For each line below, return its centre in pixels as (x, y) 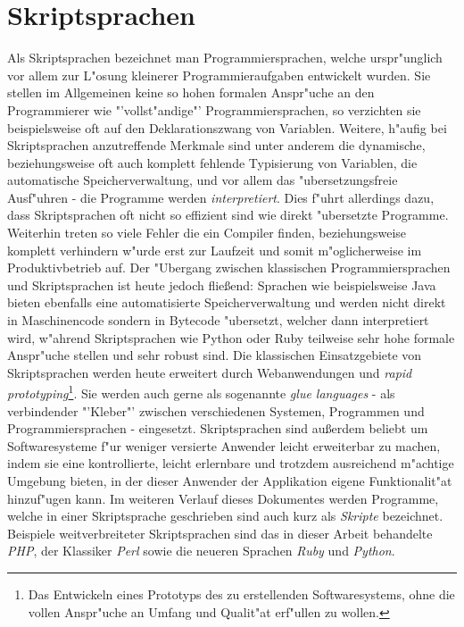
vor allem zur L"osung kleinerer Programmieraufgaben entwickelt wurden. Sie (219, 75)
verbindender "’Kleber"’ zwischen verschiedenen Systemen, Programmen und (216, 410)
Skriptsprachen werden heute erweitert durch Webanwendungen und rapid (210, 372)
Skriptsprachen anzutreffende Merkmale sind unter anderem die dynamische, (216, 145)
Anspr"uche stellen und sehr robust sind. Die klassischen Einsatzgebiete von (215, 355)
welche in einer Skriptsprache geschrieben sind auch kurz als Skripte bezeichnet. (225, 516)
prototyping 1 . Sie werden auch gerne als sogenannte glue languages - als (201, 392)
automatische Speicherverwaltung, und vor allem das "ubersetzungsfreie (203, 180)
